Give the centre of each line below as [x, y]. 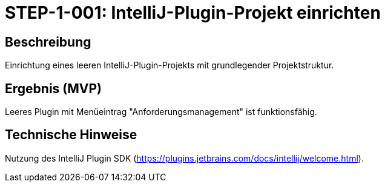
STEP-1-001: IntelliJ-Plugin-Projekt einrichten [193, 13]
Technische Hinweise [71, 135]
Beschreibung [48, 42]
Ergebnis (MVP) [53, 88]
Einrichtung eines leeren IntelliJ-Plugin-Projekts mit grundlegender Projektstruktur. [169, 65]
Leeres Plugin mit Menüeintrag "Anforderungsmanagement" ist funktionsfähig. [161, 112]
